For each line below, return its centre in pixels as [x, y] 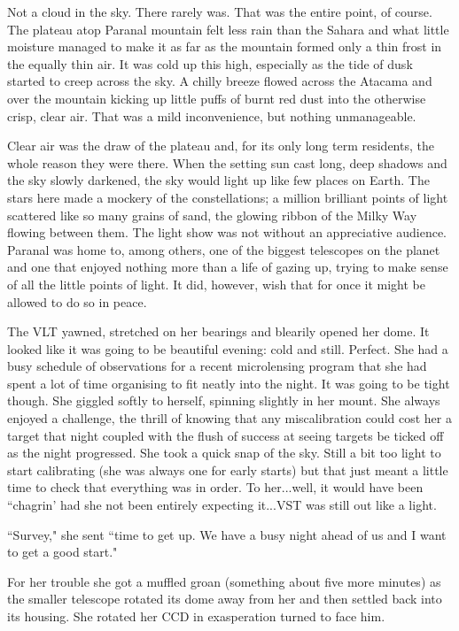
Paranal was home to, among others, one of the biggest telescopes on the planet [224, 249]
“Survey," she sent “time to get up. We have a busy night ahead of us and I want [227, 534]
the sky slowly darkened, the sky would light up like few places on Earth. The [218, 180]
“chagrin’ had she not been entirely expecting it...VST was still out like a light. [222, 505]
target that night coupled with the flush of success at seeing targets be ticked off [226, 435]
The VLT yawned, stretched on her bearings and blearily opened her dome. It [218, 331]
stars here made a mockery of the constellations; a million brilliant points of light [228, 197]
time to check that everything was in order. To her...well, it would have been [215, 487]
